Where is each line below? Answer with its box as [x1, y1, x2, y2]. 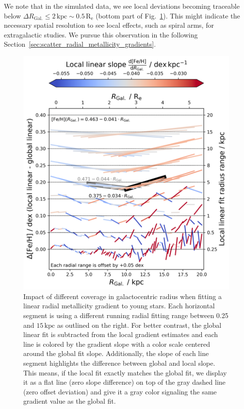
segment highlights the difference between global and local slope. [23, 358, 215, 368]
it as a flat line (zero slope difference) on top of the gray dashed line [23, 377, 226, 387]
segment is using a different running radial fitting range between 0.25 [23, 310, 228, 320]
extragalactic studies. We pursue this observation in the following [4, 29, 198, 39]
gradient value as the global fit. [23, 396, 116, 406]
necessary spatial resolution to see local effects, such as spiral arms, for [4, 20, 214, 30]
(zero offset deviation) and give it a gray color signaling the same [23, 386, 217, 396]
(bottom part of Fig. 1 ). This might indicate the [96, 10, 240, 20]
